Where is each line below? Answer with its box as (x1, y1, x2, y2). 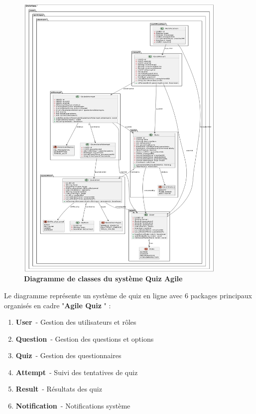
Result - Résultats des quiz (15, 384, 102, 394)
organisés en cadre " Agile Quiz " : (4, 300, 111, 310)
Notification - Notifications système (15, 401, 130, 411)
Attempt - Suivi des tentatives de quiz (15, 367, 138, 377)
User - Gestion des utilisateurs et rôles (15, 317, 136, 327)
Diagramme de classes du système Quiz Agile (24, 273, 183, 284)
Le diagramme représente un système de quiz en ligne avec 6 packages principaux (4, 290, 252, 300)
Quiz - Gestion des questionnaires (15, 350, 122, 361)
